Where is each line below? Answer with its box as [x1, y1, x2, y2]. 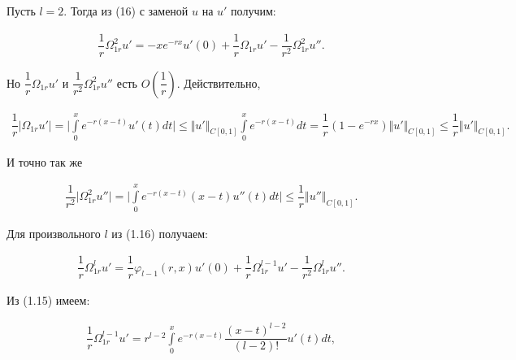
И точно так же [7, 153, 83, 170]
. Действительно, [176, 74, 261, 91]
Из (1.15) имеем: [7, 292, 90, 309]
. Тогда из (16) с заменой [63, 2, 189, 19]
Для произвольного [7, 224, 101, 241]
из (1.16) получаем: [111, 224, 208, 241]
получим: [231, 2, 276, 19]
